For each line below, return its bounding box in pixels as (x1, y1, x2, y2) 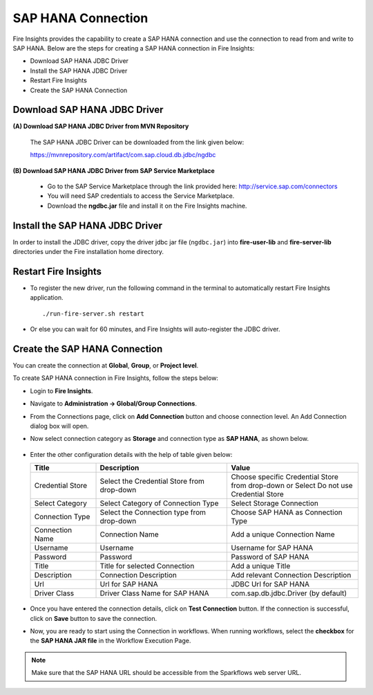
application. (30, 294, 64, 302)
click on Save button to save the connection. (30, 614, 157, 622)
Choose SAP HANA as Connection (231, 507, 343, 517)
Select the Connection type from (99, 507, 207, 517)
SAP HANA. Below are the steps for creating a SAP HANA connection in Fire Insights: (12, 44, 255, 52)
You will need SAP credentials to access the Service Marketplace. (47, 192, 235, 200)
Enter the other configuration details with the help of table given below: (30, 450, 233, 458)
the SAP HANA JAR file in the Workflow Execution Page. (30, 637, 191, 645)
